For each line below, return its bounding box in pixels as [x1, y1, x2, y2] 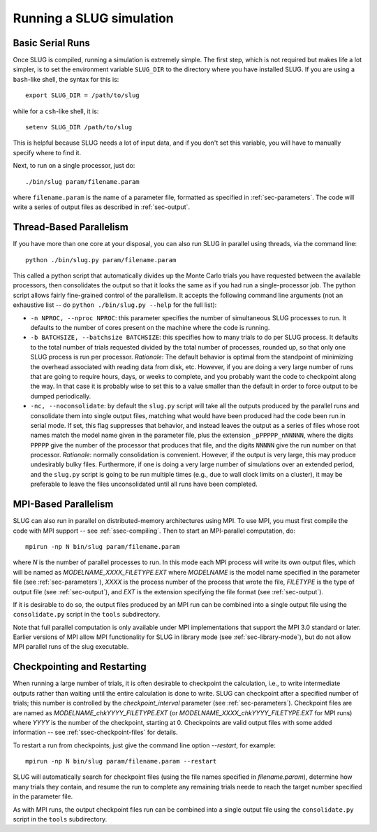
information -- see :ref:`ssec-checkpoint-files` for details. [13, 728, 178, 737]
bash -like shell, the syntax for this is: [13, 75, 119, 83]
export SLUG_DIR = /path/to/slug [25, 92, 140, 99]
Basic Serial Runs [13, 37, 91, 49]
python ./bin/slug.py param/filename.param [25, 256, 177, 264]
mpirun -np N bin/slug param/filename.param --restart [25, 757, 217, 766]
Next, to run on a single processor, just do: [13, 162, 135, 170]
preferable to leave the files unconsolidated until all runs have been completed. [30, 480, 258, 489]
